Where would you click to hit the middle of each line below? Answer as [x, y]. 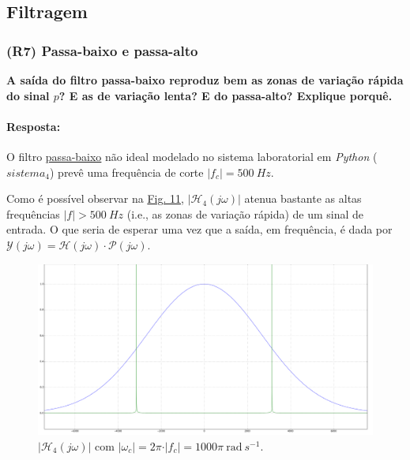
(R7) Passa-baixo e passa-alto [102, 50]
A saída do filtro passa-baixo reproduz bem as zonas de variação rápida [205, 80]
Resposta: [34, 126]
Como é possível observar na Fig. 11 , [95, 198]
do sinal [28, 95]
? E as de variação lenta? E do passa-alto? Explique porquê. [226, 95]
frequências [33, 213]
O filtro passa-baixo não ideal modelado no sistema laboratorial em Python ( [192, 156]
